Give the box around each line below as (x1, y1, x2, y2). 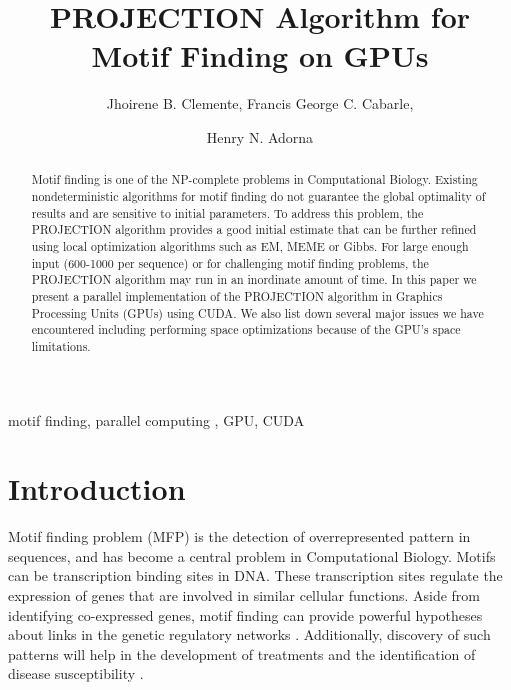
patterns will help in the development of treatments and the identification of (8, 643, 476, 664)
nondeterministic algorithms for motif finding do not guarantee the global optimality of (31, 187, 486, 204)
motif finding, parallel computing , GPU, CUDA (8, 409, 305, 430)
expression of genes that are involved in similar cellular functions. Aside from (8, 585, 480, 606)
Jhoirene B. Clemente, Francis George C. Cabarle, (106, 93, 414, 114)
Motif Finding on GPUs (91, 35, 429, 76)
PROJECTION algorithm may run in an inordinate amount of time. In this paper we (31, 271, 477, 288)
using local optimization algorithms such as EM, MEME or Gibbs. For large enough (31, 237, 469, 254)
